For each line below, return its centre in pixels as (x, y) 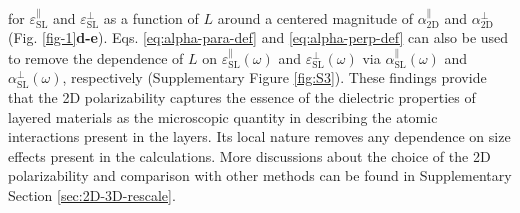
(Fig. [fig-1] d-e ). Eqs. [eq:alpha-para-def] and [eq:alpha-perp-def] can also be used (258, 37)
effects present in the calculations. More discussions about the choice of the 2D (249, 155)
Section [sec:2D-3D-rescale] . (92, 194)
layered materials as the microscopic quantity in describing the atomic (223, 116)
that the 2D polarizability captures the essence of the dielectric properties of (242, 97)
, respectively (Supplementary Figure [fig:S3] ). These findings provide (274, 77)
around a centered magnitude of (315, 17)
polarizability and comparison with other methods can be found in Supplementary (260, 175)
